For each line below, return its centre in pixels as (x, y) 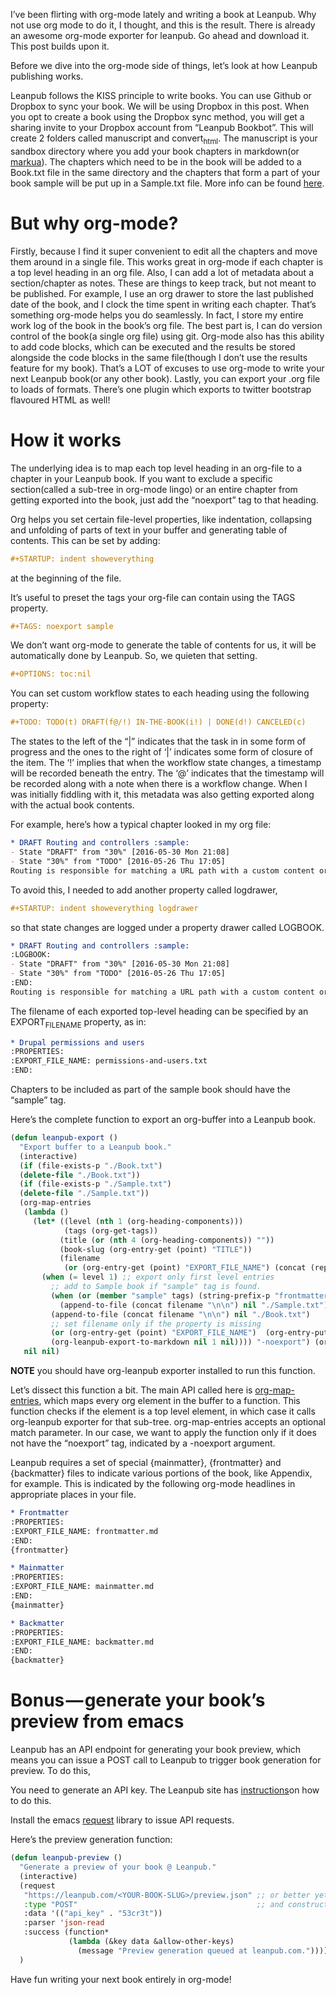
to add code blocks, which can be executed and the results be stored (153, 346)
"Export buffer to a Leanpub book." (95, 1147)
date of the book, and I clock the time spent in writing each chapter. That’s (163, 304)
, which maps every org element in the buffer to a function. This (169, 1401)
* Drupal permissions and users (77, 1042)
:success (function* (66, 1932)
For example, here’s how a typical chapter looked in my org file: (141, 825)
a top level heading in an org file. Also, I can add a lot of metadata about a (162, 272)
